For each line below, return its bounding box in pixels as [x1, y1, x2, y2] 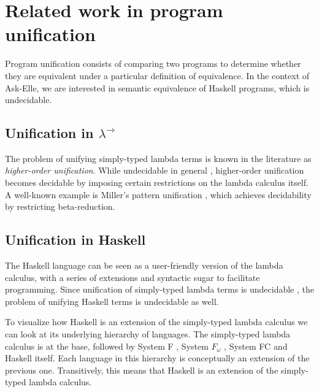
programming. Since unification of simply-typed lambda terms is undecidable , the [5, 283, 314, 296]
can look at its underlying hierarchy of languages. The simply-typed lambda [5, 328, 291, 340]
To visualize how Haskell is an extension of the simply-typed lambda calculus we [5, 315, 308, 328]
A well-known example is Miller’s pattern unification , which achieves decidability [5, 188, 312, 201]
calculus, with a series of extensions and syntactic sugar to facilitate [5, 271, 260, 283]
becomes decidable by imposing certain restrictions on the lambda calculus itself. [5, 176, 309, 189]
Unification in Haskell [5, 230, 146, 249]
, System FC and [224, 339, 288, 352]
